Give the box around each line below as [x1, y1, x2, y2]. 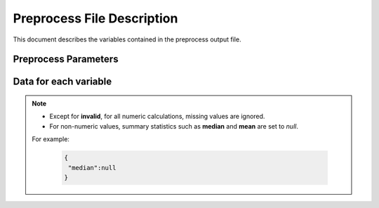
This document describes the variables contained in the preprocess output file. [13, 35, 241, 44]
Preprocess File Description [13, 11, 178, 26]
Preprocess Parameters [13, 53, 119, 65]
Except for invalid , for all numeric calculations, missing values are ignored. [49, 112, 265, 121]
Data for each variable [13, 76, 112, 88]
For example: [32, 135, 70, 143]
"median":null [67, 164, 117, 171]
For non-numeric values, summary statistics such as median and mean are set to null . [49, 122, 298, 130]
